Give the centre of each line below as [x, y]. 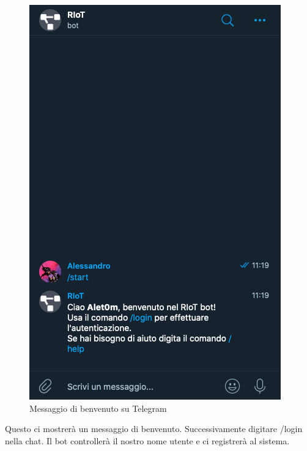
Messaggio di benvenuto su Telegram [98, 408]
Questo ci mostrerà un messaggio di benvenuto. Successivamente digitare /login [154, 429]
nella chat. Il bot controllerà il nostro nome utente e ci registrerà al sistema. [147, 440]
